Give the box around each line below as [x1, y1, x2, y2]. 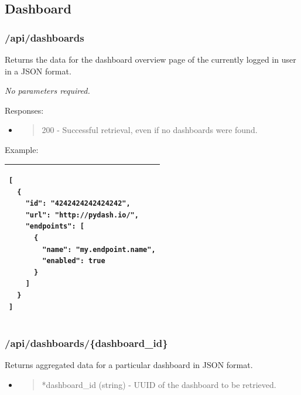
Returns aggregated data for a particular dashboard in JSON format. [5, 358, 253, 370]
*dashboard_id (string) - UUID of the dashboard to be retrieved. [42, 378, 276, 390]
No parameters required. [5, 84, 90, 97]
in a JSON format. [5, 64, 71, 77]
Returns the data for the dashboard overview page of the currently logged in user [5, 53, 296, 65]
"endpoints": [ [25, 222, 84, 231]
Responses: [5, 104, 44, 116]
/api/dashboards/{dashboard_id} [5, 335, 168, 350]
